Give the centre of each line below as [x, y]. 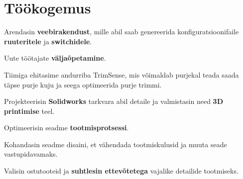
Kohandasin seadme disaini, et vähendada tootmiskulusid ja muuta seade [116, 144]
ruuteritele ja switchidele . [48, 41]
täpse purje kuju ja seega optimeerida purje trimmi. [83, 84]
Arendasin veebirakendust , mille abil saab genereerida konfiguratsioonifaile [121, 32]
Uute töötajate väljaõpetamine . [55, 58]
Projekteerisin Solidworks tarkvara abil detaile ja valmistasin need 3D [114, 101]
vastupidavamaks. [31, 154]
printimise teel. [29, 111]
